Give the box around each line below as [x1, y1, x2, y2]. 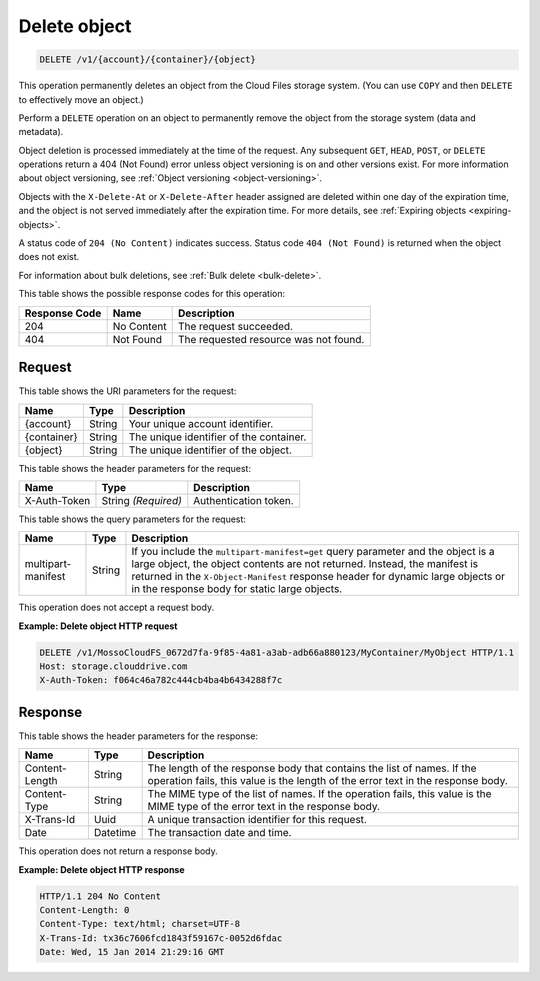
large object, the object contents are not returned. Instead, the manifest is [131, 557, 479, 571]
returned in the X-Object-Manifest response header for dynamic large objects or [131, 570, 505, 584]
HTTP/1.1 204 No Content [39, 890, 162, 902]
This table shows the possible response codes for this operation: [18, 288, 286, 300]
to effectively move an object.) [18, 93, 144, 105]
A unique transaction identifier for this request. [147, 813, 367, 827]
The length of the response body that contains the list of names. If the [147, 761, 477, 775]
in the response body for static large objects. [131, 582, 343, 596]
